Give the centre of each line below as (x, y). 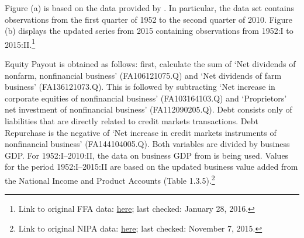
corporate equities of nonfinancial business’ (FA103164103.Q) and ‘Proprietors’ (146, 98)
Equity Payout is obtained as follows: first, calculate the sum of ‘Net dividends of (150, 64)
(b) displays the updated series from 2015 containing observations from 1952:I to (149, 31)
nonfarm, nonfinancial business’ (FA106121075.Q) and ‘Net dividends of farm (143, 75)
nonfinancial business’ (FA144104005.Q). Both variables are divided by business (147, 144)
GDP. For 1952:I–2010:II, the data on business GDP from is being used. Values (147, 155)
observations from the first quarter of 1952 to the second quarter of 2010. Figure (148, 19)
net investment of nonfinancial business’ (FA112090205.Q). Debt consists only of (148, 109)
